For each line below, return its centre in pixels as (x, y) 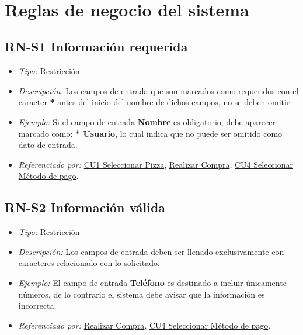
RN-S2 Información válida (85, 207)
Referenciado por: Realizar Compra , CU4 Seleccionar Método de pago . (144, 325)
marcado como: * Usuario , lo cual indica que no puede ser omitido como (150, 133)
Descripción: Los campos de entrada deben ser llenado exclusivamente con (151, 251)
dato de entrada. (48, 145)
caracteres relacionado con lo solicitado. (89, 263)
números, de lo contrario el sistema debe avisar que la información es (142, 294)
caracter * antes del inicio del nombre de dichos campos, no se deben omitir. (155, 102)
